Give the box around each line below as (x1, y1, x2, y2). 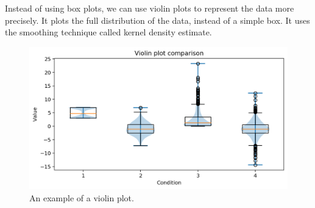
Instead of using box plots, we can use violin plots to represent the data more (5, 2, 294, 14)
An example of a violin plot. (29, 191, 134, 204)
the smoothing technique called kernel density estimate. (5, 26, 212, 38)
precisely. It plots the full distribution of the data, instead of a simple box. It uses (5, 13, 310, 26)
